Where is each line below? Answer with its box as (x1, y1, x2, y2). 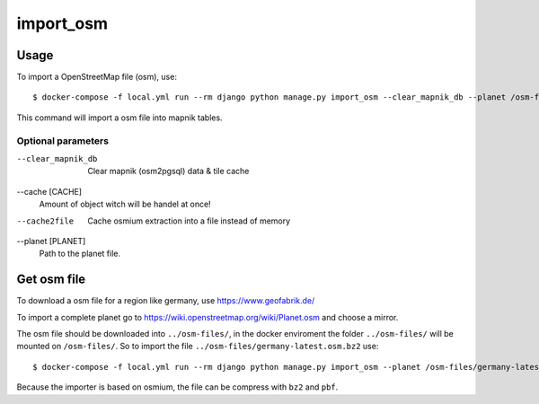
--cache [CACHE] (16, 186, 83, 197)
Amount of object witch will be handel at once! (39, 198, 211, 210)
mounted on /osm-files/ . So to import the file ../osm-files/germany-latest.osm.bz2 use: (16, 341, 379, 352)
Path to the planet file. (39, 248, 121, 259)
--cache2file (16, 215, 75, 226)
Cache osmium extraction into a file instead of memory (87, 215, 291, 226)
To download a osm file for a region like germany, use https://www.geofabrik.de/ (16, 295, 315, 306)
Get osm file (16, 272, 86, 287)
